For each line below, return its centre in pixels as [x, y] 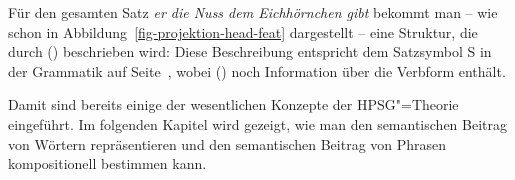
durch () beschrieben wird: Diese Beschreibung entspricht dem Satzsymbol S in [250, 51]
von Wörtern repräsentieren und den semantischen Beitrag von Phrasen [227, 143]
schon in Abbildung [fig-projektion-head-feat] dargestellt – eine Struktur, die [243, 31]
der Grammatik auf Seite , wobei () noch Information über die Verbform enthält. [257, 70]
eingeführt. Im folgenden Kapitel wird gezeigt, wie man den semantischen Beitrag [257, 123]
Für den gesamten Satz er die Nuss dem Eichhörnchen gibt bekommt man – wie [253, 12]
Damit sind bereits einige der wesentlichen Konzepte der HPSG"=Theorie [233, 104]
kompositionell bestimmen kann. [107, 163]
